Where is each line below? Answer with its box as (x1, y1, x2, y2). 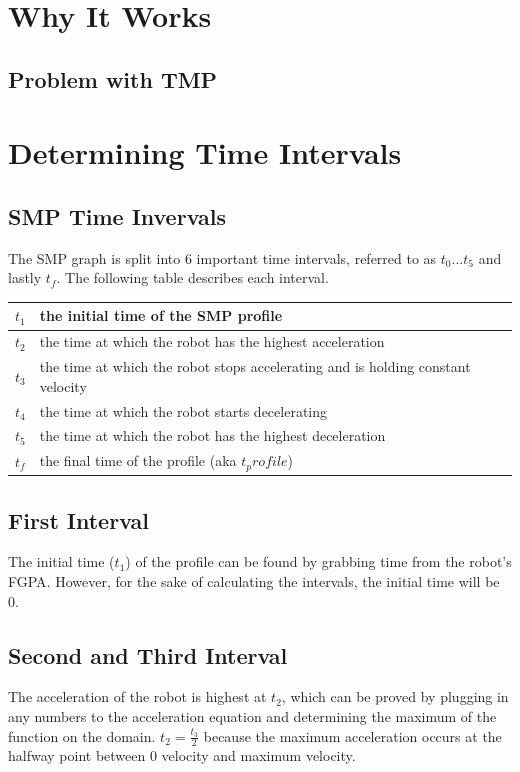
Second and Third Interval (8, 639, 288, 670)
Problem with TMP (8, 63, 218, 94)
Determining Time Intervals (8, 132, 402, 173)
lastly (8, 267, 42, 288)
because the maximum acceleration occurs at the (203, 725, 502, 746)
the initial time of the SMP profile (39, 305, 283, 326)
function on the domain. (8, 725, 156, 746)
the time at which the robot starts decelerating (39, 400, 328, 421)
